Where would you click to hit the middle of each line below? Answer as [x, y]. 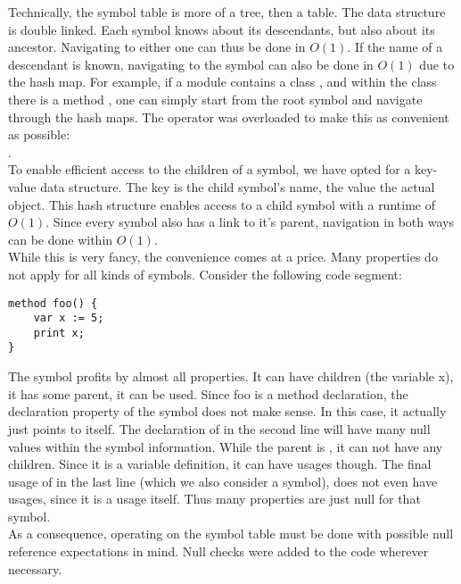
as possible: [39, 134]
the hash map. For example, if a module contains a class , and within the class [222, 82]
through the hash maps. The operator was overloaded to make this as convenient [229, 117]
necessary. [35, 568]
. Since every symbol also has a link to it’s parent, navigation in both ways [250, 222]
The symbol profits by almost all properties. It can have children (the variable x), [231, 376]
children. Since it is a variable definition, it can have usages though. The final [220, 464]
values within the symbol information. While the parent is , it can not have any [226, 446]
